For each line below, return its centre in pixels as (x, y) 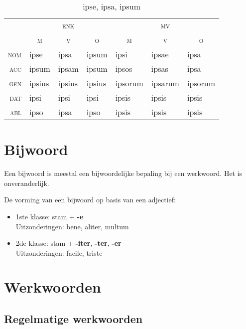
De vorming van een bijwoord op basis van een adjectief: (90, 200)
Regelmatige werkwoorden (73, 319)
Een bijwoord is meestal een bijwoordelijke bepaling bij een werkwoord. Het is (123, 173)
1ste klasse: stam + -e (50, 216)
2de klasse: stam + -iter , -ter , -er (68, 243)
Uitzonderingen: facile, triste (59, 252)
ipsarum (165, 83)
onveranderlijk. (27, 183)
